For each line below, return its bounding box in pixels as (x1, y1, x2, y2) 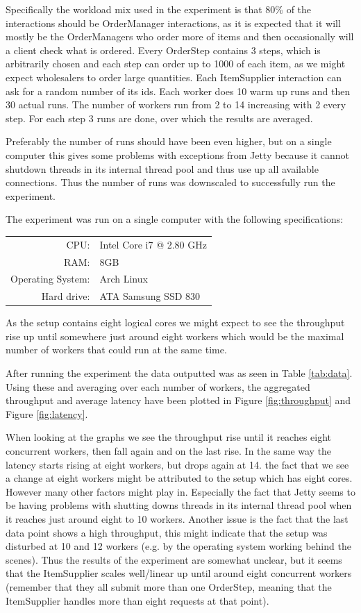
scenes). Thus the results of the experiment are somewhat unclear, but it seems (6, 552, 342, 566)
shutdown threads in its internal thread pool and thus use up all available (6, 161, 319, 176)
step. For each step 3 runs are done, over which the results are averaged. (6, 110, 313, 125)
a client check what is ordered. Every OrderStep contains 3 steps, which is (6, 42, 321, 57)
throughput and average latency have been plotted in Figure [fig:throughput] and (6, 393, 351, 408)
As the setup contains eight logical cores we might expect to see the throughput (6, 315, 345, 330)
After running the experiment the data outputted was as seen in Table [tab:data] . (6, 366, 353, 380)
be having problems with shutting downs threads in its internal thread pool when (6, 498, 352, 512)
